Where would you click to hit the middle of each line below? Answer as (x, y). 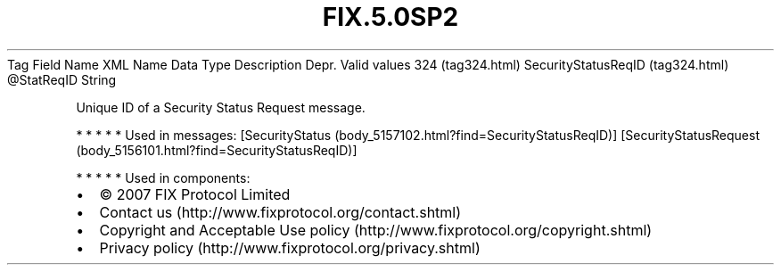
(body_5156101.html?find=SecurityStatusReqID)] (217, 150)
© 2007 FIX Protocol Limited (195, 194)
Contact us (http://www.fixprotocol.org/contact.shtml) (280, 212)
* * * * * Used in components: (163, 177)
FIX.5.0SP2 (390, 17)
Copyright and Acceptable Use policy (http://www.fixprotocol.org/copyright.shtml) (376, 230)
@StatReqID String (62, 79)
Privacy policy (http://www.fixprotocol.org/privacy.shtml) (290, 247)
